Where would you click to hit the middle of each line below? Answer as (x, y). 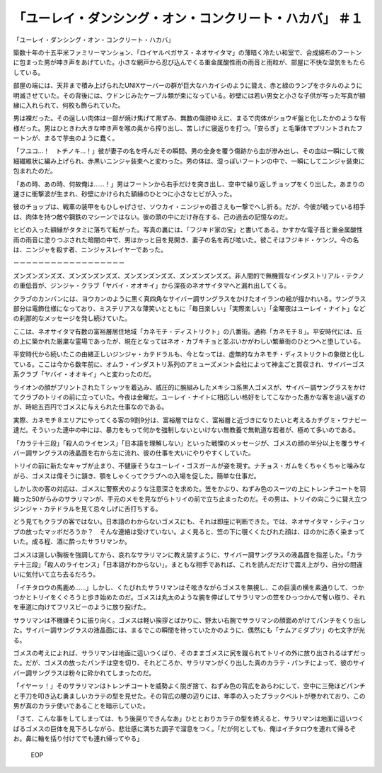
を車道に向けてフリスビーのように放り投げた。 (81, 607)
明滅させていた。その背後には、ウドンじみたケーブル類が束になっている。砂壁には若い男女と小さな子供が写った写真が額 (189, 95)
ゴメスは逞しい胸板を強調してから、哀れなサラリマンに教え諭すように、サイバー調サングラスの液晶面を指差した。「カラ (188, 554)
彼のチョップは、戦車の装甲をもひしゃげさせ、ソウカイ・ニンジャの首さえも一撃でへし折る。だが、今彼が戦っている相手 (189, 207)
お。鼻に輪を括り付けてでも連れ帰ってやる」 (78, 739)
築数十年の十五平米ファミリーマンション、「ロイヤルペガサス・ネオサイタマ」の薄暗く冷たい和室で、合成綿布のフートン (187, 52)
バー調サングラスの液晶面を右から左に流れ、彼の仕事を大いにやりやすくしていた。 (134, 453)
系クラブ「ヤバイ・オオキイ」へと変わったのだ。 (84, 374)
